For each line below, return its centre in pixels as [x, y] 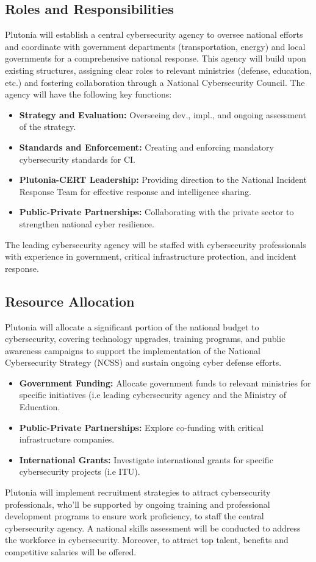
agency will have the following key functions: [88, 94]
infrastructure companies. [67, 439]
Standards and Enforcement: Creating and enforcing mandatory [146, 147]
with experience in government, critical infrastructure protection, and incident [151, 256]
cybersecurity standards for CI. [77, 159]
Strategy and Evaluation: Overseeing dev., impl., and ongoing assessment [163, 114]
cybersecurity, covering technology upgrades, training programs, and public [145, 339]
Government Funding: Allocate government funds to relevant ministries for [165, 382]
